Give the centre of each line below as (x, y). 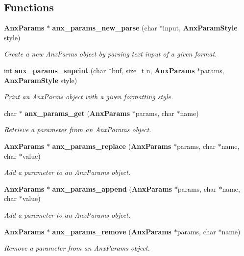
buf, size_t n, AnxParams (153, 70)
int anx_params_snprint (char (55, 70)
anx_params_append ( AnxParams (112, 188)
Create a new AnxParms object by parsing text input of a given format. (110, 54)
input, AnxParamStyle (200, 28)
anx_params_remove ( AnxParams (112, 231)
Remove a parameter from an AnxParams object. (77, 248)
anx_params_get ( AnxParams (77, 113)
